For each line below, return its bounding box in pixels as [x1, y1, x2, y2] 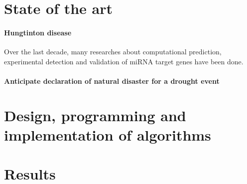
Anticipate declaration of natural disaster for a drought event [4, 75, 220, 86]
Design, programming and [4, 105, 186, 125]
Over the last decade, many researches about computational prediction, [4, 46, 222, 57]
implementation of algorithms [4, 124, 211, 145]
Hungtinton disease [4, 27, 72, 37]
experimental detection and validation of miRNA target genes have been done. [4, 56, 244, 66]
